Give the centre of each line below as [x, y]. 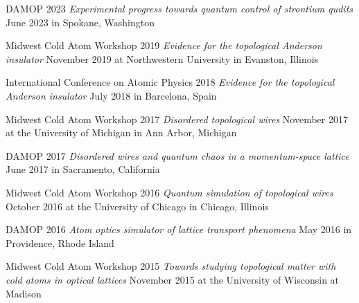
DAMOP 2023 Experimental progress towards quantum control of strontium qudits [179, 8]
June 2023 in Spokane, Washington [80, 22]
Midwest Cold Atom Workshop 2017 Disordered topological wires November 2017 [177, 119]
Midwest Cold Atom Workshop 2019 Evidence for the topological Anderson [164, 45]
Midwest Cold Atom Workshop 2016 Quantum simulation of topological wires [169, 192]
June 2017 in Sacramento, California [83, 169]
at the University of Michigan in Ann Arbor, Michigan [121, 132]
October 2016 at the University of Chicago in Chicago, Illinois [137, 206]
